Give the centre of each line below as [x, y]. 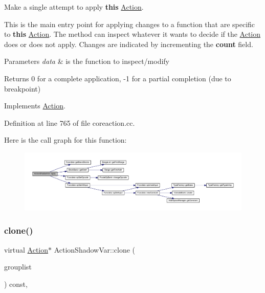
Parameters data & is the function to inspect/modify [87, 61]
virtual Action [26, 249]
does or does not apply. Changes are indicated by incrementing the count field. [129, 44]
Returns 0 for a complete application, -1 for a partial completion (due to [118, 78]
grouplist [18, 267]
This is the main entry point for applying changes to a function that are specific [130, 24]
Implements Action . [35, 106]
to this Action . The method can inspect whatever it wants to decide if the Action [132, 34]
